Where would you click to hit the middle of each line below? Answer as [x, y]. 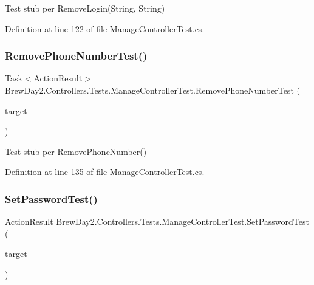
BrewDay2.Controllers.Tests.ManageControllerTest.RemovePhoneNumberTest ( [152, 90]
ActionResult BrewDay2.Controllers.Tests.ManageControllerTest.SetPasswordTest [157, 221]
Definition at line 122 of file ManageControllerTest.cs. [105, 28]
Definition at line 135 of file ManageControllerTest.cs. [105, 172]
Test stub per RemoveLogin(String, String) [85, 8]
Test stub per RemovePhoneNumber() [76, 151]
